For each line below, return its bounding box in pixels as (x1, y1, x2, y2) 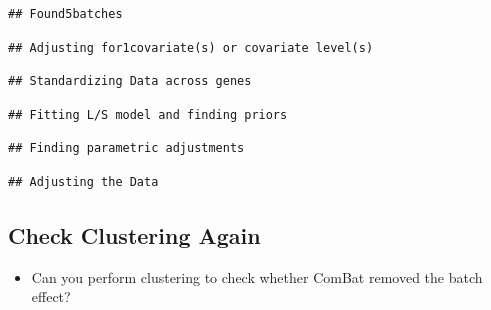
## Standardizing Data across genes (8, 74, 252, 89)
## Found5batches (8, 7, 123, 21)
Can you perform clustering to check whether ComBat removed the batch (31, 266, 483, 287)
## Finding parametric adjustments (8, 141, 245, 156)
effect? (31, 286, 71, 307)
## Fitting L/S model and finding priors (8, 107, 288, 122)
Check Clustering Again (8, 219, 261, 250)
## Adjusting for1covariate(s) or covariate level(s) (8, 40, 374, 55)
